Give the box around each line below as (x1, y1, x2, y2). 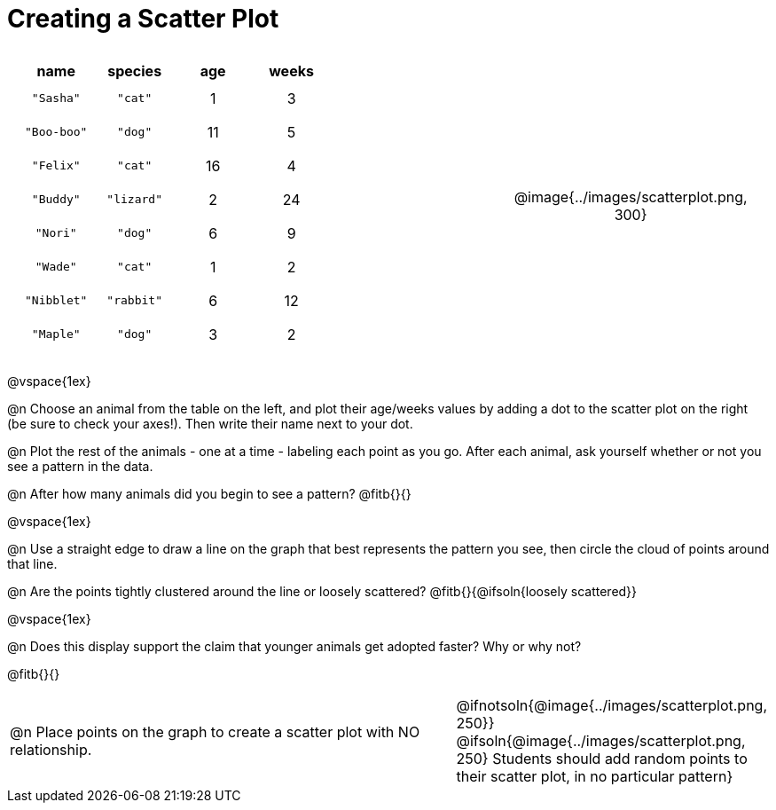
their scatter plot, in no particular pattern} (456, 767, 733, 785)
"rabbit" (106, 294, 162, 308)
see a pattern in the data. (7, 458, 153, 474)
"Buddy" (31, 193, 81, 207)
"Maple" (31, 327, 81, 342)
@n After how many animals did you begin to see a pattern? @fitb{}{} (7, 485, 412, 501)
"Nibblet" (25, 294, 88, 308)
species (107, 61, 162, 80)
